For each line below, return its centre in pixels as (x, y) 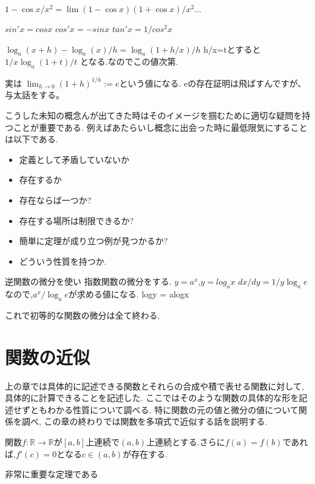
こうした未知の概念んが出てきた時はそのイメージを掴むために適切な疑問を (154, 115)
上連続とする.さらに (186, 441)
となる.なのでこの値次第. (129, 61)
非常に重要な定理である (52, 474)
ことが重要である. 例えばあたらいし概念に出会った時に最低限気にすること (160, 127)
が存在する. (145, 453)
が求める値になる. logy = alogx (129, 294)
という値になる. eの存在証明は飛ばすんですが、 (213, 83)
